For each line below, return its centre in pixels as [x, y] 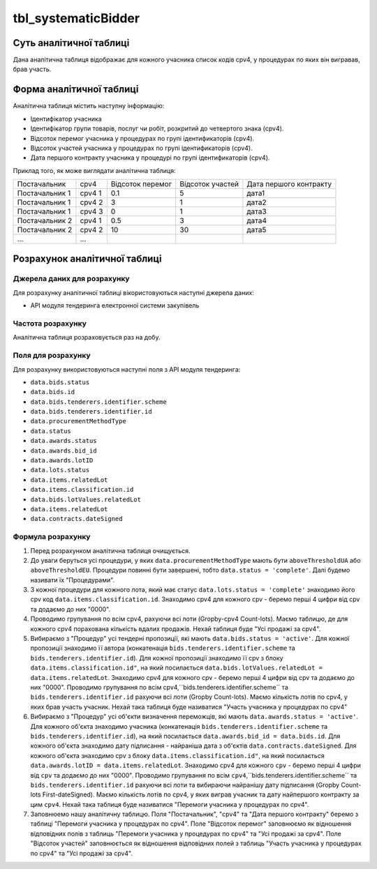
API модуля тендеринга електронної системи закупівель [115, 305]
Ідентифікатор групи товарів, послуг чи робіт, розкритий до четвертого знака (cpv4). [157, 128]
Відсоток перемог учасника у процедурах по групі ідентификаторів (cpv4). [142, 138]
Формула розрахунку [52, 537]
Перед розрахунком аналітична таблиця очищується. [111, 550]
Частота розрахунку [50, 324]
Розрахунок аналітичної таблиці [87, 258]
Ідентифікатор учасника [66, 119]
